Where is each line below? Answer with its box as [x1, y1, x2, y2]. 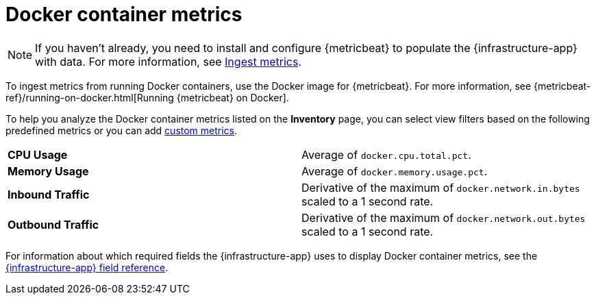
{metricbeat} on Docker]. [176, 91, 289, 103]
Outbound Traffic [8, 217, 99, 232]
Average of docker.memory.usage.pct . [301, 164, 488, 178]
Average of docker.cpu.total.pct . [301, 147, 471, 162]
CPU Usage [8, 147, 68, 162]
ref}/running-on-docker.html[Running [5, 91, 174, 103]
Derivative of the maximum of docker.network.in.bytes [301, 180, 580, 195]
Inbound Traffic [8, 187, 90, 201]
